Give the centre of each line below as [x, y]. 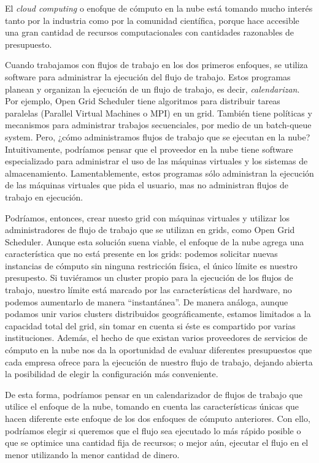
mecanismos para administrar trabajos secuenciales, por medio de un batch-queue [158, 125]
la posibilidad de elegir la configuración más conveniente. [112, 374]
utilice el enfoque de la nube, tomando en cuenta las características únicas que [152, 406]
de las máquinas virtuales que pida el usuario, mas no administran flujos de [147, 185]
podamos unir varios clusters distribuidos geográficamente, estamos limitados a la [158, 314]
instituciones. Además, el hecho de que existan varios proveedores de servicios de [156, 338]
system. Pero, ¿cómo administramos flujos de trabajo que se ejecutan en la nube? [158, 136]
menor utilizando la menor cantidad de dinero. [92, 454]
